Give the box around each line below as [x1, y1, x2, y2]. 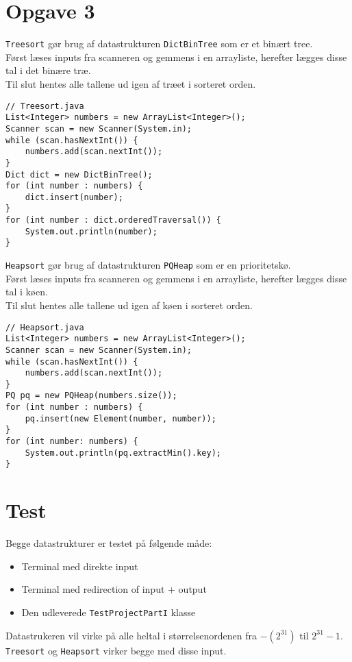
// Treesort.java [5, 101, 84, 111]
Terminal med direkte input [21, 559, 138, 573]
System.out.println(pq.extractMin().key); [25, 448, 221, 458]
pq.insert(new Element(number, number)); [25, 413, 216, 424]
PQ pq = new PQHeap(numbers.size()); [5, 391, 177, 401]
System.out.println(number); [25, 226, 158, 236]
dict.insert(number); [25, 192, 123, 202]
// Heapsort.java [5, 322, 84, 332]
